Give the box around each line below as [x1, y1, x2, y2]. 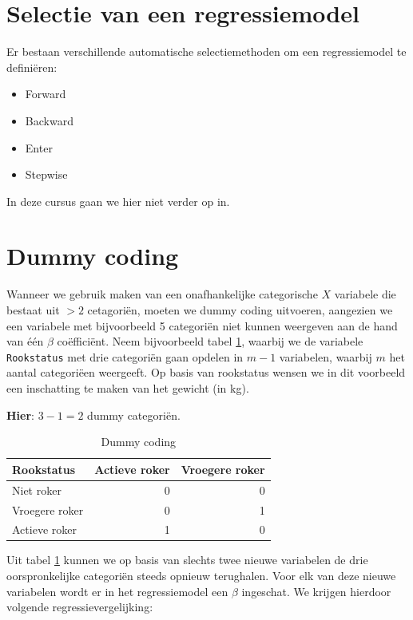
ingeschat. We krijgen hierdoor [241, 582, 391, 599]
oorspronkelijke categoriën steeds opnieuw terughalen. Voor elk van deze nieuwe [6, 567, 396, 584]
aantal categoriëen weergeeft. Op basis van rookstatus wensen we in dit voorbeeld [6, 364, 406, 381]
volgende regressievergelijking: [6, 598, 153, 615]
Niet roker [12, 481, 62, 498]
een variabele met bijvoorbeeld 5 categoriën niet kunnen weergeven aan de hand [6, 317, 398, 334]
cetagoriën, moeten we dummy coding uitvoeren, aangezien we [87, 302, 393, 318]
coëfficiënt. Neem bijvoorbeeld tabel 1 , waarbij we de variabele [57, 333, 363, 349]
